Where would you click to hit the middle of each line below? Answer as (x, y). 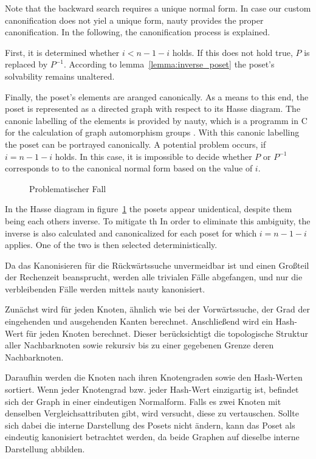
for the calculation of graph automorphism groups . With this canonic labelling (152, 132)
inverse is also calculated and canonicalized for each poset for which (131, 233)
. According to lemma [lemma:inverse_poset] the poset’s (169, 64)
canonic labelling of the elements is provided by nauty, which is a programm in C (156, 120)
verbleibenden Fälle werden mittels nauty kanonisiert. (105, 288)
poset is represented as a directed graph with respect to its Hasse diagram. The (153, 109)
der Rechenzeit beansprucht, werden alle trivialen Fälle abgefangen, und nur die (154, 277)
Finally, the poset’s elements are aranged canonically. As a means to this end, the (157, 96)
